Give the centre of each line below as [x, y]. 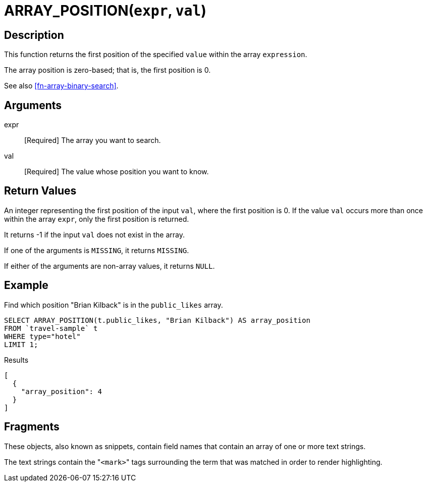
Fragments [32, 427]
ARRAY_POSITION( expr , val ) [105, 11]
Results [16, 360]
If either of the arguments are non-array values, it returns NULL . [110, 266]
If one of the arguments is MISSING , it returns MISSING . [97, 250]
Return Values [40, 191]
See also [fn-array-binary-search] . [61, 86]
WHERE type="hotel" [42, 336]
